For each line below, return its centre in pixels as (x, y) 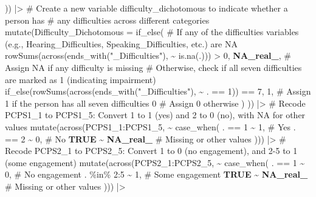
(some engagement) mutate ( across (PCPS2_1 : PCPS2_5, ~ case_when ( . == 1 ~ (155, 162)
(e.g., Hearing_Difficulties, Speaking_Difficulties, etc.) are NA (121, 43)
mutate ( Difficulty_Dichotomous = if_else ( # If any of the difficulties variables (152, 32)
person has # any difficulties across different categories (107, 20)
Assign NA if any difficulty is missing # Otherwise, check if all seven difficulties (153, 67)
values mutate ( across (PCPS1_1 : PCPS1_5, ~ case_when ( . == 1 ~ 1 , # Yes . (150, 126)
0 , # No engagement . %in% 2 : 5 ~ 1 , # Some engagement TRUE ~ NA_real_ (156, 174)
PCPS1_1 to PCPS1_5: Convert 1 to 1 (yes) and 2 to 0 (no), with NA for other (155, 115)
